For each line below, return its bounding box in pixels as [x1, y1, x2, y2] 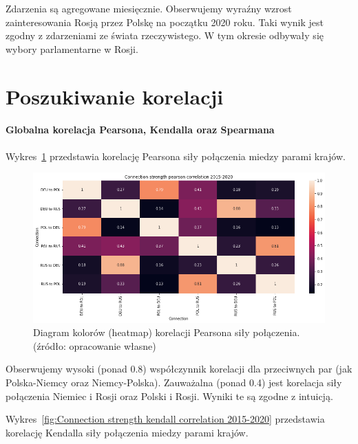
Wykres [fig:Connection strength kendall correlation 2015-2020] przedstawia [6, 412, 325, 426]
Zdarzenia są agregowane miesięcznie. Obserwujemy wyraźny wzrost [6, 1, 292, 15]
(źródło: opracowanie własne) [33, 338, 156, 353]
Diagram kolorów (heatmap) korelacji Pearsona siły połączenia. [33, 325, 300, 340]
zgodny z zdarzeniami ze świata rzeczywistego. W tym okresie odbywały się [6, 28, 324, 43]
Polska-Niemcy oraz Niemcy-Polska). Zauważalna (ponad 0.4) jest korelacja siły [6, 375, 342, 390]
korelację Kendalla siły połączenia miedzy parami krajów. [6, 425, 249, 439]
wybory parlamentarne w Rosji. [6, 41, 138, 56]
